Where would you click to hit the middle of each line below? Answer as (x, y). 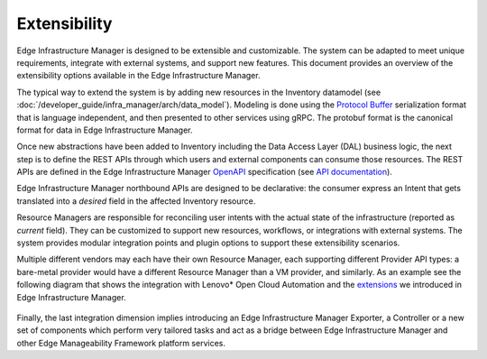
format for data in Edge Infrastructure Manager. (105, 130)
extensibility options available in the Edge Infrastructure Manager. (138, 76)
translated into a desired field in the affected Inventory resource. (136, 201)
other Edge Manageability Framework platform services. (121, 343)
